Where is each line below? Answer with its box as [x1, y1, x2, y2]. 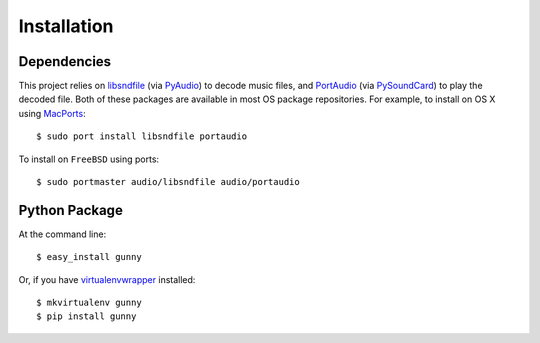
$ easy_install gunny [36, 251, 142, 263]
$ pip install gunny [36, 311, 137, 322]
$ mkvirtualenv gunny [36, 297, 142, 309]
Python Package [18, 201, 124, 219]
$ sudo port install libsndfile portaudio [36, 131, 248, 142]
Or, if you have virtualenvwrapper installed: [18, 273, 196, 285]
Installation [18, 15, 114, 37]
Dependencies [18, 53, 112, 70]
